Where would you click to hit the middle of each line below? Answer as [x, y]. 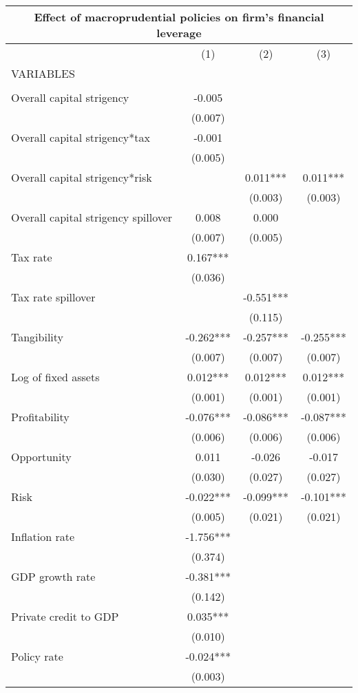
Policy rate [37, 656]
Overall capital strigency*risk [82, 177]
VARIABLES [43, 73]
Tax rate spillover [53, 297]
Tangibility [38, 337]
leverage [179, 33]
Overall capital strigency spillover [92, 217]
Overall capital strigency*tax [81, 137]
